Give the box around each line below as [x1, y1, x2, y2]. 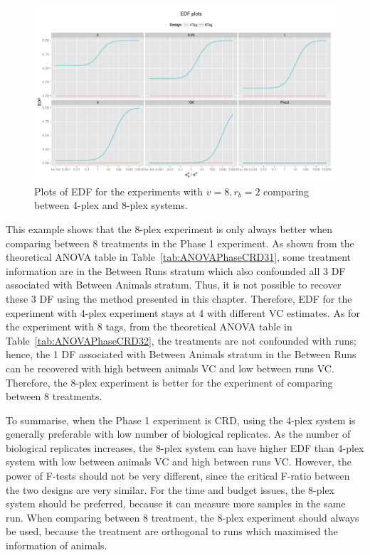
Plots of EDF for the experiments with [34, 183, 203, 198]
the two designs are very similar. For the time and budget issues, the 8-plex [6, 482, 334, 497]
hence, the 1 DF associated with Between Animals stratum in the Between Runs [6, 347, 356, 362]
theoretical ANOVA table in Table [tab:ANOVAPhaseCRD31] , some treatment [6, 249, 351, 264]
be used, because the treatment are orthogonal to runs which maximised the [6, 524, 338, 539]
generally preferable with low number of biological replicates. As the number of [6, 426, 351, 441]
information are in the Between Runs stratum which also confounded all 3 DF [6, 263, 346, 278]
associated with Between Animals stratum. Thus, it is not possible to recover [6, 277, 342, 292]
